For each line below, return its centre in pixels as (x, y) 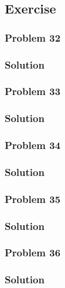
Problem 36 (33, 253)
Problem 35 (33, 199)
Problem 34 (33, 145)
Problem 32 (33, 37)
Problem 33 (33, 91)
